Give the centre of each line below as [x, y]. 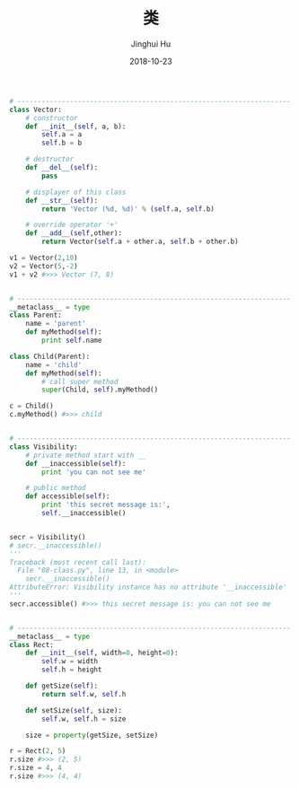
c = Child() [31, 406]
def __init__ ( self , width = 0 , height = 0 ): [102, 653]
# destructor [50, 159]
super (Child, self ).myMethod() [100, 390]
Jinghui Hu [151, 44]
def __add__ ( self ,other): [74, 233]
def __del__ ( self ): [62, 168]
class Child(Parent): [50, 356]
